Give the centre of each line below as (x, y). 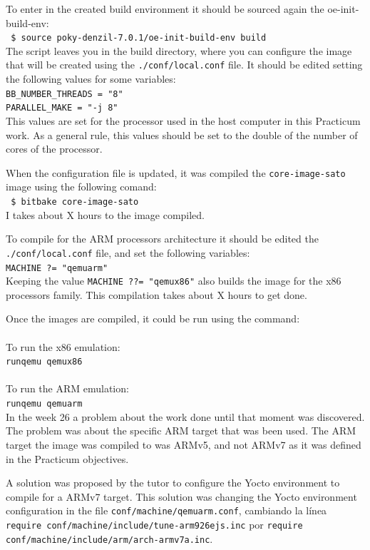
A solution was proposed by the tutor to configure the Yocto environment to (173, 483)
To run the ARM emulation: (67, 388)
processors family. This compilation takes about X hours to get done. (156, 294)
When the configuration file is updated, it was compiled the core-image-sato (176, 172)
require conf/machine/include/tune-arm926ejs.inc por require (154, 524)
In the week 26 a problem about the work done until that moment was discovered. (185, 416)
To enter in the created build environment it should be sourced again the (165, 9)
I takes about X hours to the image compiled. (106, 214)
